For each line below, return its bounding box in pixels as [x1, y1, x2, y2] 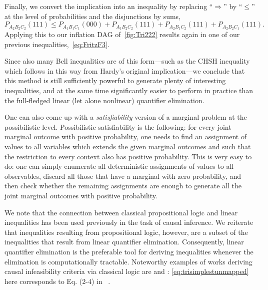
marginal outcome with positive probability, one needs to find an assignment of [4, 131, 247, 142]
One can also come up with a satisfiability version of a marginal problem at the [4, 112, 247, 122]
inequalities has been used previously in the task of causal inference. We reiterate [4, 217, 253, 227]
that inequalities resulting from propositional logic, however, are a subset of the [4, 226, 248, 237]
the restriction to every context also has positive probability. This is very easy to [4, 151, 252, 161]
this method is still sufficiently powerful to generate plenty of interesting [4, 75, 226, 86]
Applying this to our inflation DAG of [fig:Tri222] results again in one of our [4, 29, 240, 40]
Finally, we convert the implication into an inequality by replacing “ [4, 1, 213, 11]
